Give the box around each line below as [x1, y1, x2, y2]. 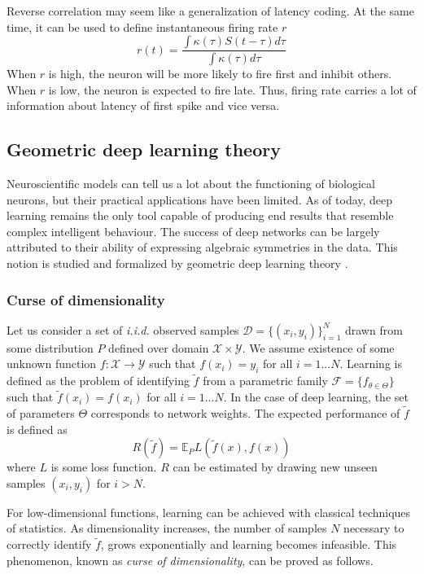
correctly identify [7, 536, 92, 553]
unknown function [7, 355, 97, 372]
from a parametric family [203, 372, 328, 389]
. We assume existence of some [242, 339, 395, 356]
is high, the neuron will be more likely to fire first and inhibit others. [48, 65, 392, 82]
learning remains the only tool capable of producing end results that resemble [7, 207, 394, 224]
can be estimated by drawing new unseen [173, 458, 378, 475]
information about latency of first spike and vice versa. [7, 97, 280, 114]
